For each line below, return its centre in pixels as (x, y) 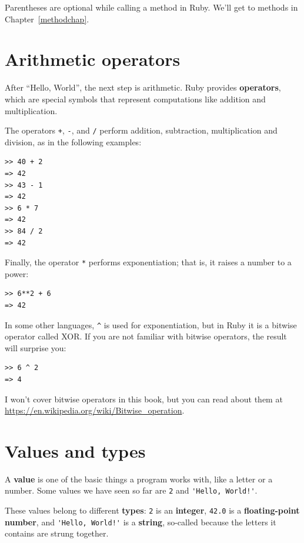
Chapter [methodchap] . (47, 19)
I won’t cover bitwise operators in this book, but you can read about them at (144, 399)
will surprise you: (36, 347)
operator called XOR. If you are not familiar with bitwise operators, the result (146, 336)
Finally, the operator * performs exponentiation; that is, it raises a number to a (148, 262)
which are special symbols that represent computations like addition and (135, 99)
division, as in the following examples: (73, 141)
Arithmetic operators (93, 59)
